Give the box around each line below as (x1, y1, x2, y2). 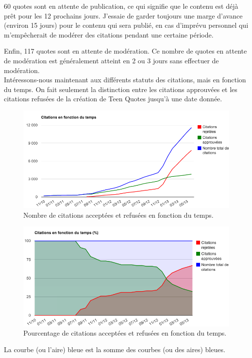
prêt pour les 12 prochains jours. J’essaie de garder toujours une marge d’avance (4, 10, 243, 20)
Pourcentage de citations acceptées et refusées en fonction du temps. (23, 328, 227, 338)
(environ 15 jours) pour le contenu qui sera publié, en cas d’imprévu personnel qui (4, 20, 249, 30)
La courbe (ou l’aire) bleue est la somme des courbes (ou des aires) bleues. (4, 344, 225, 354)
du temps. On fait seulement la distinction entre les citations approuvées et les (4, 84, 237, 94)
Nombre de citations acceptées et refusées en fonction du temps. (23, 209, 214, 220)
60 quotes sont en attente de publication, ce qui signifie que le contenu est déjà (4, 1, 238, 11)
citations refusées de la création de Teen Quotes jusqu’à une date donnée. (4, 94, 222, 104)
